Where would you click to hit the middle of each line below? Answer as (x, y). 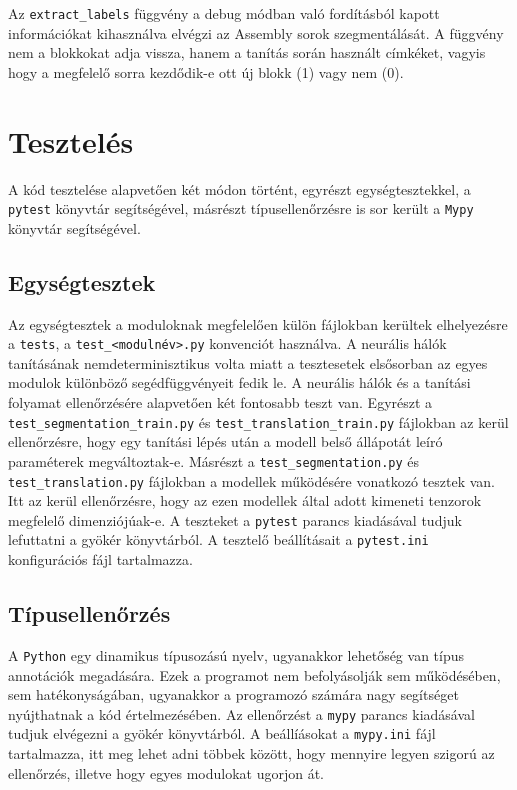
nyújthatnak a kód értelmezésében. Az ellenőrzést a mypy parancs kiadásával (241, 713)
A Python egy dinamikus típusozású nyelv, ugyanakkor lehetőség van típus (236, 654)
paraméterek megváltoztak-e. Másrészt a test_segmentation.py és (214, 460)
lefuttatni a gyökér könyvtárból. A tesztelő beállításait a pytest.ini (218, 539)
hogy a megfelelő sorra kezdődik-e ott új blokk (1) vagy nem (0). (206, 71)
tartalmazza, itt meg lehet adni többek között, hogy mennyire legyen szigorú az (251, 753)
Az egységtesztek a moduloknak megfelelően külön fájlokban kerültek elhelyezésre (258, 323)
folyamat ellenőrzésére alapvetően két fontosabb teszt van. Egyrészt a (220, 402)
